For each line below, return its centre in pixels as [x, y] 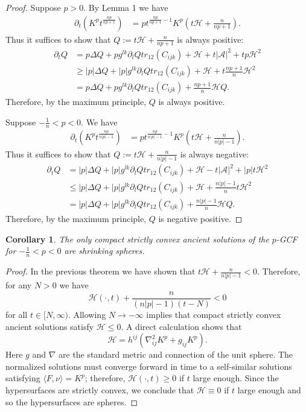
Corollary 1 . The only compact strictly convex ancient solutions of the [137, 239]
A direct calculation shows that [184, 326]
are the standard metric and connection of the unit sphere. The [176, 354]
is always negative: [215, 154]
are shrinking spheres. [104, 251]
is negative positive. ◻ [200, 219]
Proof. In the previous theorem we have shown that [100, 271]
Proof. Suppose [33, 7]
